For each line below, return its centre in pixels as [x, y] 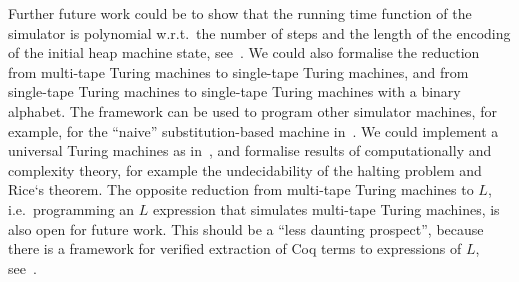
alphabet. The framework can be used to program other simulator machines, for [252, 110]
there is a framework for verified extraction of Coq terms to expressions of [235, 248]
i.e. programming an [71, 208]
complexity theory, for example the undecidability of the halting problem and [245, 169]
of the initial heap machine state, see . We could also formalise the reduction [244, 52]
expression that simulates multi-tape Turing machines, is [326, 208]
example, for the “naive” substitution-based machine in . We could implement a [253, 130]
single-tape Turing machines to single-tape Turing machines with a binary [234, 91]
